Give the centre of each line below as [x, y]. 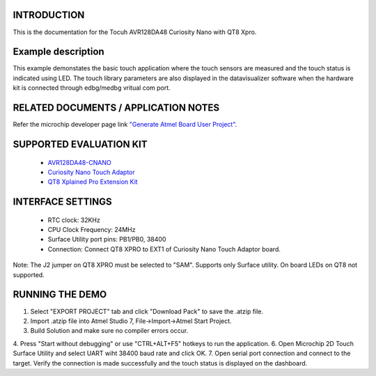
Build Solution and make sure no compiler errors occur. [109, 331]
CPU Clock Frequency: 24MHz [92, 230]
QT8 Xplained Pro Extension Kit [93, 182]
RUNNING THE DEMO [60, 295]
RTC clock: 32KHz [74, 220]
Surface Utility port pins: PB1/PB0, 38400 [107, 240]
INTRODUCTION [49, 15]
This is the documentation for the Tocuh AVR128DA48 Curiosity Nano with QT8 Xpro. [135, 32]
